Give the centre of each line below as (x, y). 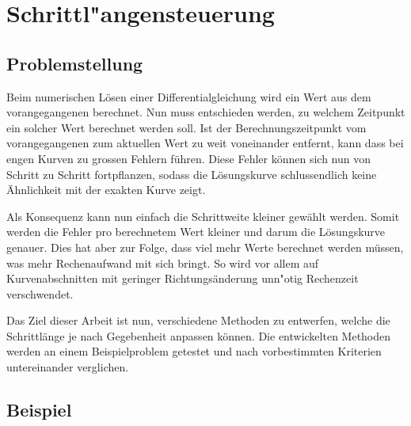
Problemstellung (75, 63)
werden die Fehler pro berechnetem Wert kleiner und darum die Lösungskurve (196, 232)
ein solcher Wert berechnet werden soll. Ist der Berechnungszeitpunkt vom (186, 127)
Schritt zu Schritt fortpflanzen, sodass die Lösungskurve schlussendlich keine (192, 174)
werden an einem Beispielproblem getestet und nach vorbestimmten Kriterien (194, 351)
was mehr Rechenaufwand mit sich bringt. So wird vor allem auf (163, 262)
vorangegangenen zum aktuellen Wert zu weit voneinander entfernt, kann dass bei (205, 143)
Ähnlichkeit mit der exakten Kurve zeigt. (106, 190)
